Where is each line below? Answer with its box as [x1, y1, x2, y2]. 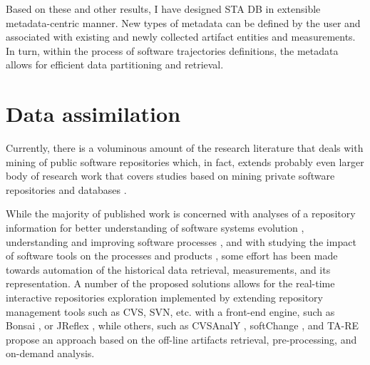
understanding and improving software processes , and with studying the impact [6, 234, 356, 249]
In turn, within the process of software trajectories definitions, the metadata [6, 43, 339, 58]
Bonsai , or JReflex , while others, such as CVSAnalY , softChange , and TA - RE [6, 318, 359, 333]
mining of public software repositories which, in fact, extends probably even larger [6, 154, 364, 169]
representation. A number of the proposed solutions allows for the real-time [6, 276, 335, 291]
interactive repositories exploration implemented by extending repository [6, 290, 323, 305]
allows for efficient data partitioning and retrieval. [6, 57, 224, 72]
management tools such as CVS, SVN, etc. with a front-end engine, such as [6, 304, 335, 319]
